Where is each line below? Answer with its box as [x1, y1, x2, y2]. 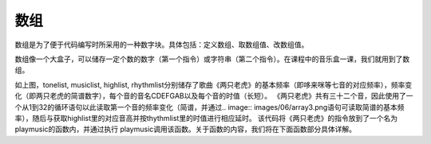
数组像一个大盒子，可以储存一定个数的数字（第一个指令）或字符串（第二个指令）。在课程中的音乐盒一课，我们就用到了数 [14, 54, 410, 64]
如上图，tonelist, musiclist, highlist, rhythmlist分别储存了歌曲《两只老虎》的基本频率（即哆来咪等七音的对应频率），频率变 [14, 80, 413, 89]
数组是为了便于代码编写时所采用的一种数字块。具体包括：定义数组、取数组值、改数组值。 [14, 40, 309, 49]
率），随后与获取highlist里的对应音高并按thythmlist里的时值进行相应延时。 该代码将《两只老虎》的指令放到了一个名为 [14, 113, 398, 123]
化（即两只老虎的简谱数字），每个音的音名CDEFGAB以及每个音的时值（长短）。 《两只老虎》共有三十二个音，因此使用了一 [14, 91, 413, 101]
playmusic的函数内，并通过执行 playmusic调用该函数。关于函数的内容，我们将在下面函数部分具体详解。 [14, 124, 357, 134]
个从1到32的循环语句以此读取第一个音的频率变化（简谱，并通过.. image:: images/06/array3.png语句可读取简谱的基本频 [14, 102, 405, 111]
